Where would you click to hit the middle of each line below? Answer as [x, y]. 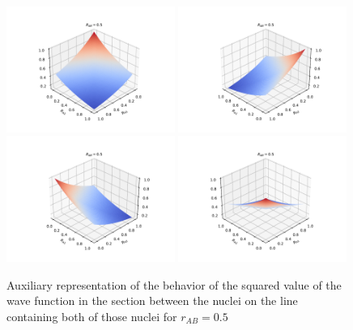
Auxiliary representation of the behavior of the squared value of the [174, 284]
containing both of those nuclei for [92, 316]
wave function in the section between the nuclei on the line [152, 300]
